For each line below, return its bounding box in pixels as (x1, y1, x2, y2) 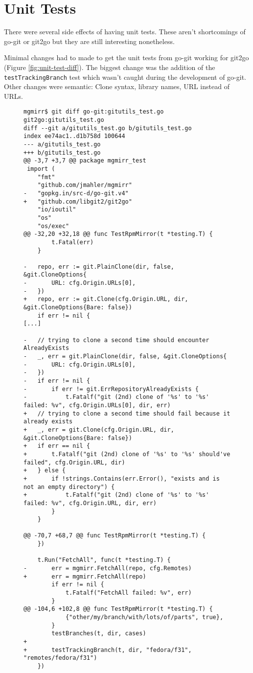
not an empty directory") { (23, 483, 115, 490)
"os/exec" (37, 222, 69, 230)
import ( (27, 165, 55, 172)
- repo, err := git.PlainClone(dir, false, (23, 263, 174, 270)
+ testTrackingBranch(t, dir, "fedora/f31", (23, 646, 192, 653)
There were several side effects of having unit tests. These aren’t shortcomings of (4, 26, 246, 37)
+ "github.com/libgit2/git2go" (23, 198, 132, 205)
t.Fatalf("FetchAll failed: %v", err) (65, 589, 192, 597)
